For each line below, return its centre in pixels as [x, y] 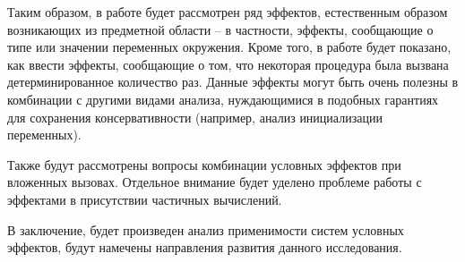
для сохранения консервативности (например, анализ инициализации [195, 117]
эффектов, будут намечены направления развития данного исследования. [205, 247]
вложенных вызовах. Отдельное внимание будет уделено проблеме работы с [215, 182]
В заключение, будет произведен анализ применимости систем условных [206, 229]
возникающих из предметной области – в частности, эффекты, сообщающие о [220, 29]
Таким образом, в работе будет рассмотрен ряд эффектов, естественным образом [228, 12]
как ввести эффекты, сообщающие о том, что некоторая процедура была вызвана [228, 64]
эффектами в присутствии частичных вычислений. [145, 199]
